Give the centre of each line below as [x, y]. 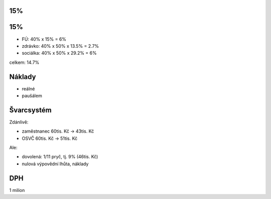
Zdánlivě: [19, 122]
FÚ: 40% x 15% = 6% [44, 39]
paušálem [32, 96]
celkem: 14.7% [24, 62]
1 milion [17, 190]
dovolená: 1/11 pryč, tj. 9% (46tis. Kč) [60, 157]
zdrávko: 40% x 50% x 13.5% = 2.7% [60, 46]
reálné [28, 88]
